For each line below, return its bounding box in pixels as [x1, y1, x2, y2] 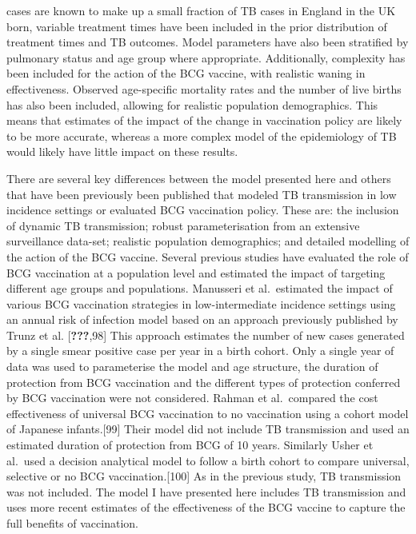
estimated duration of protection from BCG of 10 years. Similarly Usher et [6, 436, 374, 453]
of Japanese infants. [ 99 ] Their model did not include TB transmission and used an [6, 420, 410, 437]
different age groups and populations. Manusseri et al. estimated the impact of [6, 280, 393, 297]
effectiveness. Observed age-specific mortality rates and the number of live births [6, 80, 402, 97]
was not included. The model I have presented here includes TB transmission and [6, 483, 406, 500]
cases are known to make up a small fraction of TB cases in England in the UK [6, 2, 396, 18]
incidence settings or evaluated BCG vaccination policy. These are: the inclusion [6, 201, 399, 218]
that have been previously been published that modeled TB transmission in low [6, 185, 397, 202]
